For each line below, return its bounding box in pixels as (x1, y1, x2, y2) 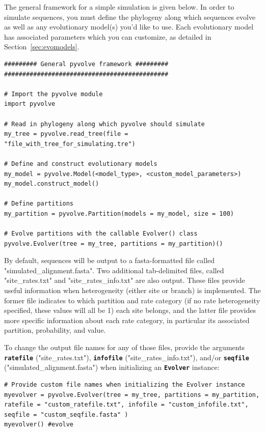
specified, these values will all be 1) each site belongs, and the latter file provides (4, 305, 256, 315)
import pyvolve (4, 100, 56, 108)
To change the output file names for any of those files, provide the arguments (4, 342, 245, 352)
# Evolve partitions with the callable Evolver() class (4, 230, 198, 238)
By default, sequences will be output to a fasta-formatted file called (4, 255, 215, 266)
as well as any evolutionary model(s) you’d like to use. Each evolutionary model (4, 21, 254, 32)
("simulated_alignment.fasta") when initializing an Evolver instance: (4, 362, 220, 372)
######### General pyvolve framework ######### (4, 60, 169, 68)
